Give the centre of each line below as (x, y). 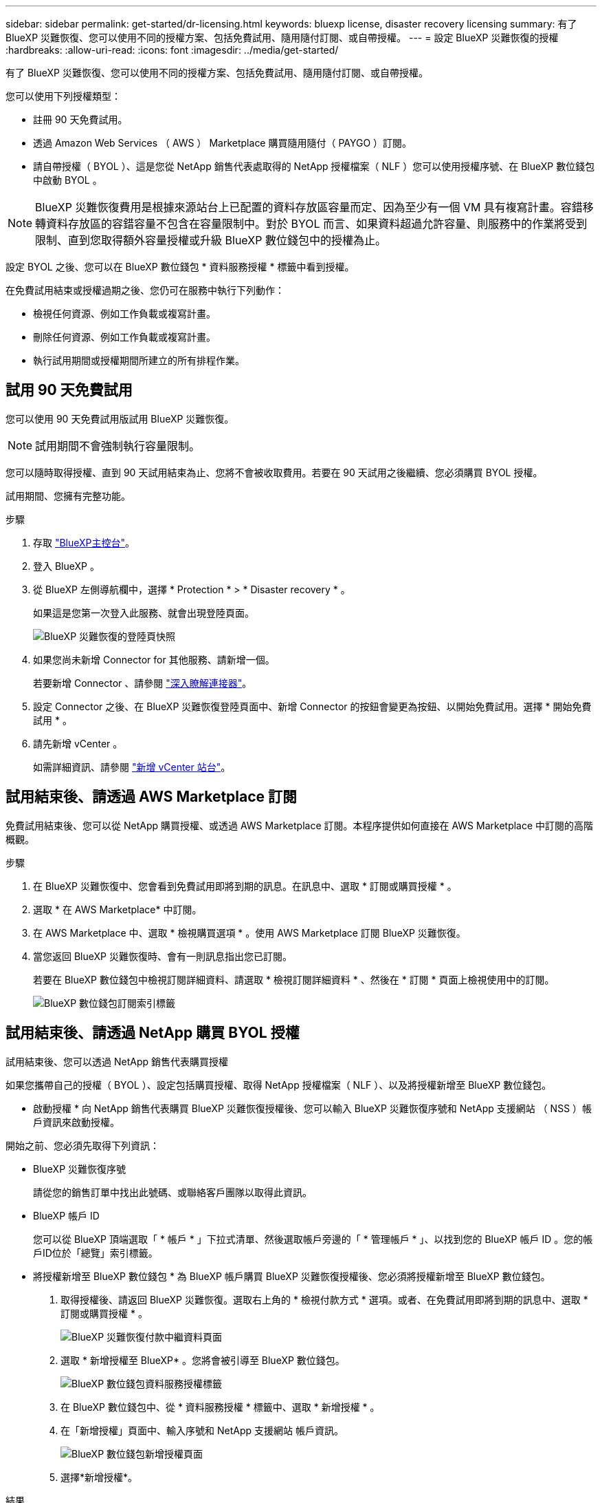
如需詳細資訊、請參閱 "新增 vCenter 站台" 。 (132, 767)
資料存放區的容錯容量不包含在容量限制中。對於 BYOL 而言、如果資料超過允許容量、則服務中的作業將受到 (317, 224)
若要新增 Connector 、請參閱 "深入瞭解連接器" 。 (143, 683)
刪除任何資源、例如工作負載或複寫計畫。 (124, 337)
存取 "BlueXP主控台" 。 (84, 542)
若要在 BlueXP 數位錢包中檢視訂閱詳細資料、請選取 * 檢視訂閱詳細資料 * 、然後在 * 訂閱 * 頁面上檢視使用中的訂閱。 (294, 979)
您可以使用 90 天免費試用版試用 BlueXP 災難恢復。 (120, 418)
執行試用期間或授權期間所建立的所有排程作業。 (139, 360)
